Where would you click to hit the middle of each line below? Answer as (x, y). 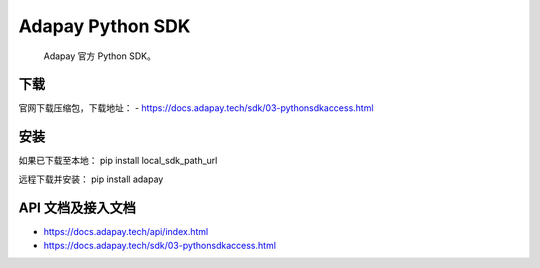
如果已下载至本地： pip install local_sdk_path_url (118, 161)
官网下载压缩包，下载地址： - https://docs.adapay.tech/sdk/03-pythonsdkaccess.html (196, 108)
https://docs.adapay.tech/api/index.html (126, 231)
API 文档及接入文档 (77, 207)
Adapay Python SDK (104, 26)
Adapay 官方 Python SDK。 (100, 56)
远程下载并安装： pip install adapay (91, 179)
